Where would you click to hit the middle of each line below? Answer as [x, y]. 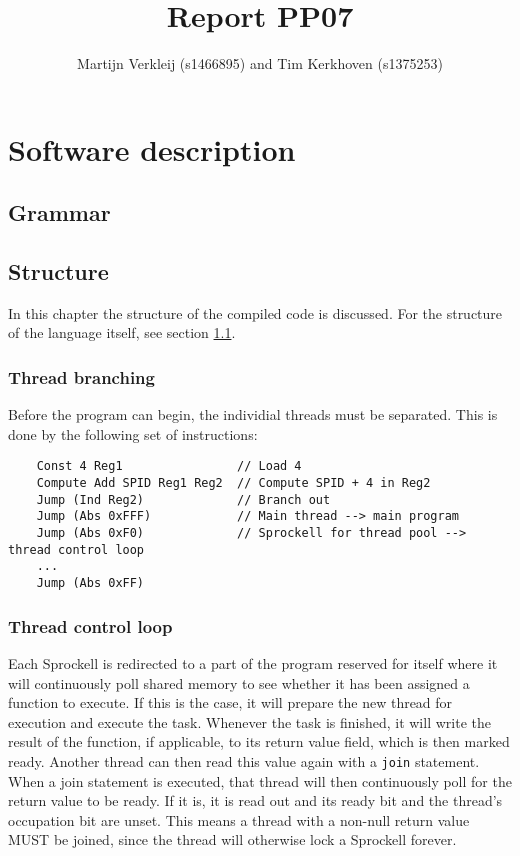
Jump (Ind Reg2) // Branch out [183, 499]
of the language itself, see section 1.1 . [122, 332]
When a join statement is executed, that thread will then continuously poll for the [260, 780]
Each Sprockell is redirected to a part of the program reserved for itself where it [253, 662]
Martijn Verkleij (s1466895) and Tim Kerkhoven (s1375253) [260, 63]
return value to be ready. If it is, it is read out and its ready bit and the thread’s [255, 800]
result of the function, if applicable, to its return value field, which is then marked [259, 741]
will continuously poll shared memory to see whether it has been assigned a [239, 682]
